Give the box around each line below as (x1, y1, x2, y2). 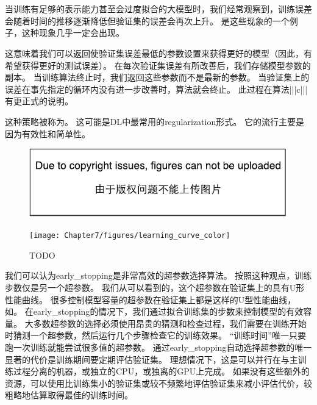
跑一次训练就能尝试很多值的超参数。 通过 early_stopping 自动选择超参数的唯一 (5, 340, 312, 353)
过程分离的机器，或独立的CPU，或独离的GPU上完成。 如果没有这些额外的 (13, 365, 310, 378)
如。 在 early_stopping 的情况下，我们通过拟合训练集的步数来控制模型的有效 (5, 305, 304, 318)
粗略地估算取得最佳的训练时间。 (5, 389, 133, 401)
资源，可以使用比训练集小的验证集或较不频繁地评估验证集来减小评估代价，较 (5, 376, 312, 389)
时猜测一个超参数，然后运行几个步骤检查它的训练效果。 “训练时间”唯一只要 (5, 329, 306, 342)
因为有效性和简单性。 (5, 127, 90, 140)
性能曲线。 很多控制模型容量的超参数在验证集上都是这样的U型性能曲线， (5, 293, 296, 306)
